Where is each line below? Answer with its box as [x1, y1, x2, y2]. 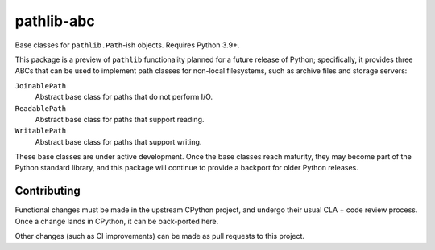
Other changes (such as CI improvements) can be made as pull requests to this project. [14, 232, 305, 241]
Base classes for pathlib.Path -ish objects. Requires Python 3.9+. [14, 40, 240, 50]
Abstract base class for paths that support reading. [35, 114, 205, 124]
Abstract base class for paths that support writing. [35, 137, 202, 146]
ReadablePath [14, 104, 67, 113]
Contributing [14, 184, 81, 198]
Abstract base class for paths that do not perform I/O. [35, 92, 213, 102]
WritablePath [14, 126, 67, 136]
